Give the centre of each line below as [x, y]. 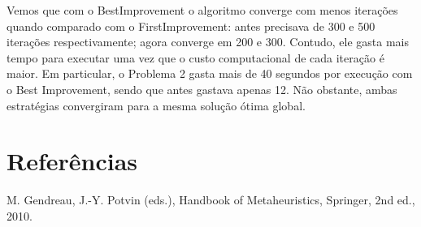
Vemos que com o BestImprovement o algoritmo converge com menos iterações [202, 10]
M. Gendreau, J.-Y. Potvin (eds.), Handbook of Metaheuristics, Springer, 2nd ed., [211, 200]
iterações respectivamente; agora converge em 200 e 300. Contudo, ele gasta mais [208, 42]
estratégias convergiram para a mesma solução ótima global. [156, 105]
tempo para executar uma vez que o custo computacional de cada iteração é [195, 57]
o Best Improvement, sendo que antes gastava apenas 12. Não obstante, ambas [202, 89]
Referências [72, 161]
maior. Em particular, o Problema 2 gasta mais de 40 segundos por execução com [210, 73]
